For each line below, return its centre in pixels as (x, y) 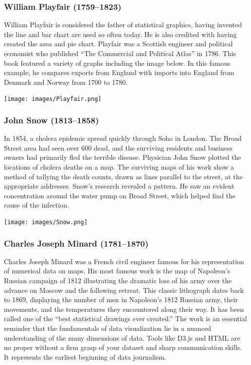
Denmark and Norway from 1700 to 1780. (66, 82)
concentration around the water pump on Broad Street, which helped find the (120, 195)
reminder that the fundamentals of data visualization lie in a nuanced (108, 328)
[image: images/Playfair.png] (53, 99)
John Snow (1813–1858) (52, 120)
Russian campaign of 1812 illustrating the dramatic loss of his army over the (118, 280)
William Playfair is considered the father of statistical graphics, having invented (123, 25)
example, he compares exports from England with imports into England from (119, 72)
